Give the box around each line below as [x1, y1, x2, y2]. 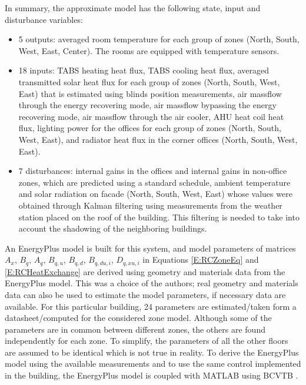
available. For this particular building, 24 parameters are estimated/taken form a [5, 300, 297, 312]
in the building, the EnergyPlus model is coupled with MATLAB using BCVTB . [5, 369, 298, 381]
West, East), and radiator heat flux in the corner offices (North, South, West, [18, 133, 298, 145]
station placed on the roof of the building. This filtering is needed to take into [18, 210, 300, 223]
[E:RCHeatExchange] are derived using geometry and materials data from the [5, 265, 285, 277]
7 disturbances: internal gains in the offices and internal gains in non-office [18, 165, 287, 177]
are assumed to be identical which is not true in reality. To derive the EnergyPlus [5, 346, 299, 358]
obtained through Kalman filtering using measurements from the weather [18, 199, 282, 211]
